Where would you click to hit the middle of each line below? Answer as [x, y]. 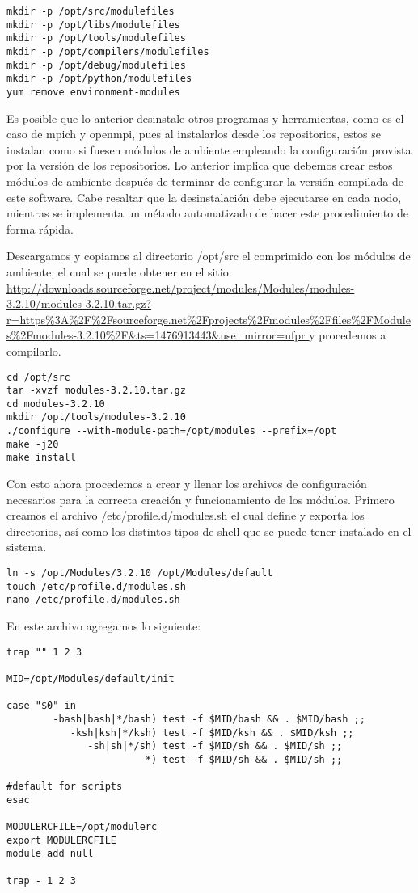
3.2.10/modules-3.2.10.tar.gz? [79, 303]
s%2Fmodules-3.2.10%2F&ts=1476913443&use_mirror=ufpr [156, 335]
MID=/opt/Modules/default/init [91, 678]
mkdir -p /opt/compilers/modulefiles [108, 51]
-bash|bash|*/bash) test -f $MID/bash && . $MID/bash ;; [209, 719]
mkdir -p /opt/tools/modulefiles [96, 38]
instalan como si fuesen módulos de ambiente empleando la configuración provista [209, 149]
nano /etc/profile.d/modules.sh [93, 600]
